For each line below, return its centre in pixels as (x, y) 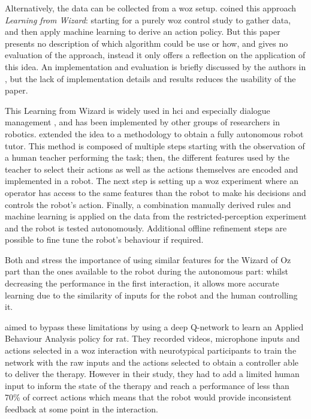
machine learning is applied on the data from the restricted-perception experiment (156, 216)
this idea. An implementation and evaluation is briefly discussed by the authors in (155, 66)
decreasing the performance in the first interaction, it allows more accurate (142, 283)
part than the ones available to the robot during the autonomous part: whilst (147, 271)
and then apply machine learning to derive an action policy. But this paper (143, 31)
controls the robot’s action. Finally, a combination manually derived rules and (148, 204)
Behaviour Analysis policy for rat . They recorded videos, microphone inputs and (153, 338)
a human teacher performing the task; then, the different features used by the (147, 157)
